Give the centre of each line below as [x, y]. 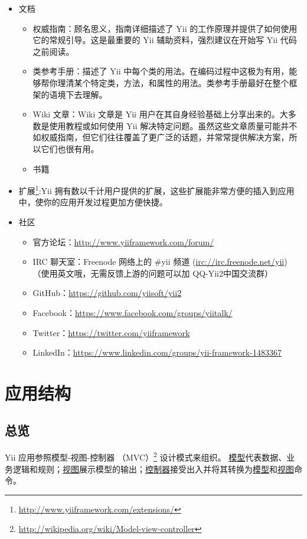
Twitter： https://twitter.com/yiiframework [111, 332]
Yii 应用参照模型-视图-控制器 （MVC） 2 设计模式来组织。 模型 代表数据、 [146, 456]
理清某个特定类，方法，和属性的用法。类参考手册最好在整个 [173, 82]
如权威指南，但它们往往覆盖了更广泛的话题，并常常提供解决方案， [161, 137]
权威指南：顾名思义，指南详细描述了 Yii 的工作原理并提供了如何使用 [165, 28]
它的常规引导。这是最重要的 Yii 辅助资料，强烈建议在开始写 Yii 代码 [165, 40]
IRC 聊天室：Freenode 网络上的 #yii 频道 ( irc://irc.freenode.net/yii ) [160, 262]
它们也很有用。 [70, 148]
